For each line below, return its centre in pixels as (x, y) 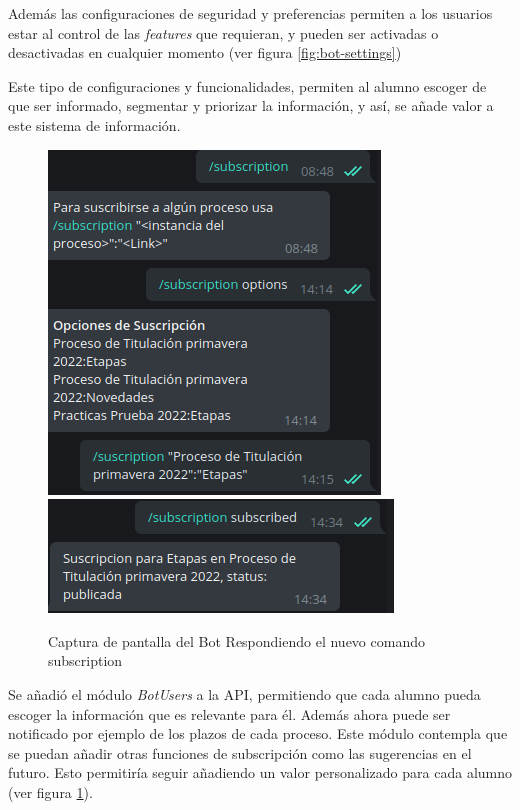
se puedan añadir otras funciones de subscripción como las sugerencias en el (240, 752)
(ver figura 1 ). (50, 791)
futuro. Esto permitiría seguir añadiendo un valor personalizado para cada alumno (260, 772)
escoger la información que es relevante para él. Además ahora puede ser (229, 713)
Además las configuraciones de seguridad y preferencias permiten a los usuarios (250, 13)
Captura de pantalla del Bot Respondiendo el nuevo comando (236, 640)
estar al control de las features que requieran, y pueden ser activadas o (223, 32)
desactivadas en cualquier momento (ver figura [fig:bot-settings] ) (205, 52)
